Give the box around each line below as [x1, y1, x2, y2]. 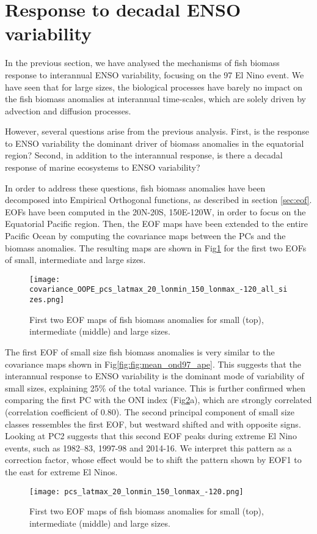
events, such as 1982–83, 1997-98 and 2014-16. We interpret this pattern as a [5, 441, 292, 454]
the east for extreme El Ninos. [5, 465, 118, 478]
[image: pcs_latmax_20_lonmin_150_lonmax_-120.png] [29, 487, 244, 496]
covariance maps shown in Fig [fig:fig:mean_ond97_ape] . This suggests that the [5, 357, 301, 370]
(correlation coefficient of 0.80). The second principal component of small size [5, 405, 294, 418]
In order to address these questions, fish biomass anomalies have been [5, 181, 266, 194]
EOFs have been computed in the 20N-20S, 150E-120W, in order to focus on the [5, 205, 306, 218]
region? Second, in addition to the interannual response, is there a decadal [5, 149, 283, 161]
